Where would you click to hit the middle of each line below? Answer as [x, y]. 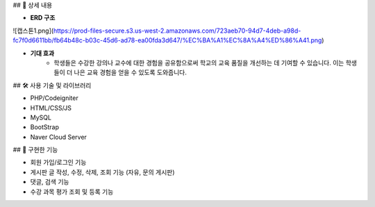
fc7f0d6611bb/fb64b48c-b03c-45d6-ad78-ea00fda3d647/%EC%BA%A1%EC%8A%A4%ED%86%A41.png [167, 40]
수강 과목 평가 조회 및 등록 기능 [72, 192]
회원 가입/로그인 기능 [58, 163]
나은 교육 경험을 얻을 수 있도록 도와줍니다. [131, 72]
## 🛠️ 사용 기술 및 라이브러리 [52, 85]
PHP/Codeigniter [55, 98]
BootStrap [44, 127]
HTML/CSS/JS [51, 108]
